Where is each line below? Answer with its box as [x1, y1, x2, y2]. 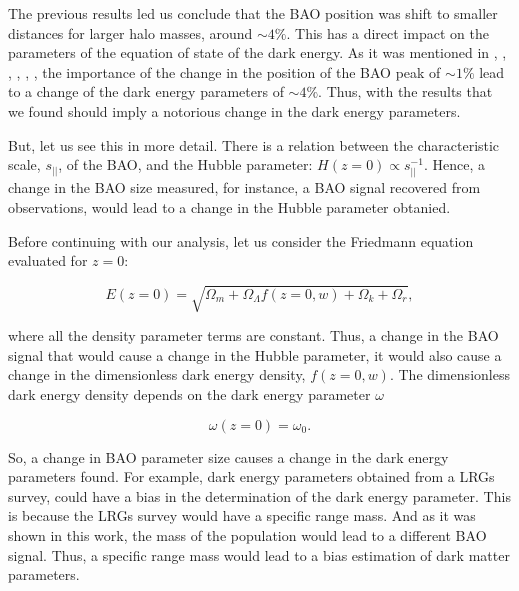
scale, [8, 154, 41, 175]
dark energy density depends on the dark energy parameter [8, 384, 371, 405]
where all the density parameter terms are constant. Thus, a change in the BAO [8, 325, 499, 346]
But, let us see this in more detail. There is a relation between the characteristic [8, 134, 500, 155]
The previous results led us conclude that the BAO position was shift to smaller [8, 3, 498, 23]
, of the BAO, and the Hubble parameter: [58, 154, 313, 175]
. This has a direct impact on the [286, 22, 489, 43]
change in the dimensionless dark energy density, [8, 364, 306, 385]
